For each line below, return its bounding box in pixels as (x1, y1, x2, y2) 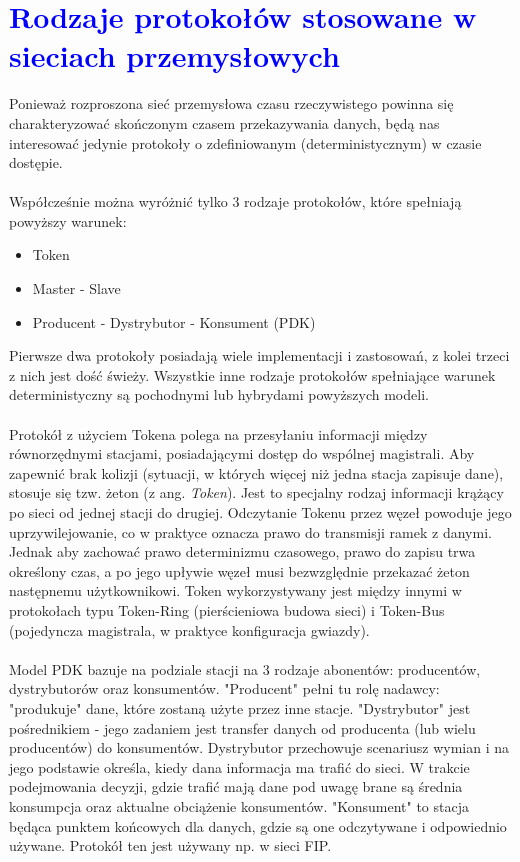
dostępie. (9, 152, 63, 173)
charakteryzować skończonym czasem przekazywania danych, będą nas (9, 112, 440, 133)
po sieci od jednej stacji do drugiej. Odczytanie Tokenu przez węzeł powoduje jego (9, 502, 512, 522)
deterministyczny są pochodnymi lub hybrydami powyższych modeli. (9, 384, 429, 405)
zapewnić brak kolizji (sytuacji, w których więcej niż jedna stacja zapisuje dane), (9, 462, 504, 483)
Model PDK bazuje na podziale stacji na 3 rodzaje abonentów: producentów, (9, 658, 481, 679)
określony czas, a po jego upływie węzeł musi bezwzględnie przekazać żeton (9, 560, 470, 581)
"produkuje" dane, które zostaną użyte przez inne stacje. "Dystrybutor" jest (9, 697, 471, 718)
